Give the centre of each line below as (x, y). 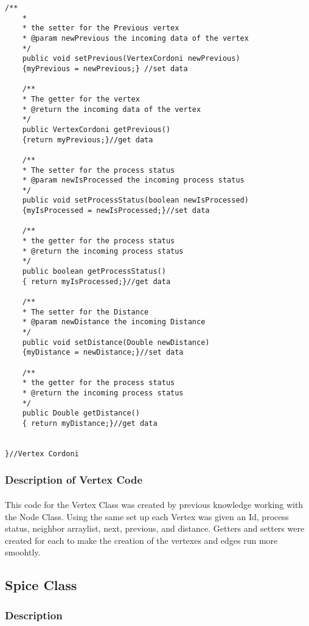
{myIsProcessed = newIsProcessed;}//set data (116, 211)
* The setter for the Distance (85, 312)
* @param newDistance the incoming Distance (114, 322)
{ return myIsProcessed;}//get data (96, 281)
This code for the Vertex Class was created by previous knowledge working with (154, 504)
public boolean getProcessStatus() (94, 272)
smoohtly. (23, 552)
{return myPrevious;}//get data (88, 140)
